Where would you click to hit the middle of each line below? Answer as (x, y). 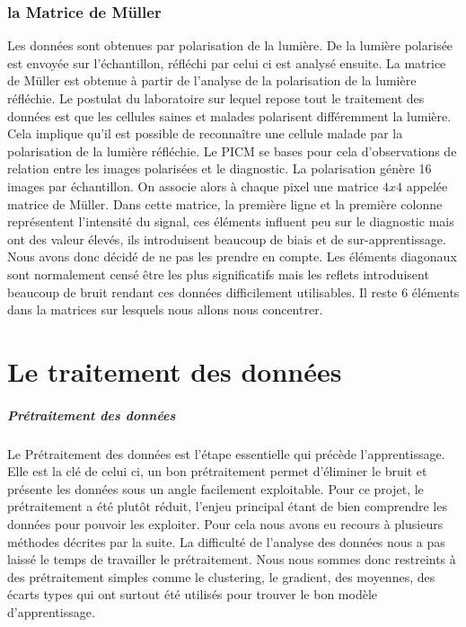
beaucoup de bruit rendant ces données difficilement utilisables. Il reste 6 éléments (233, 291)
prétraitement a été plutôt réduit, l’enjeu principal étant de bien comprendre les (227, 506)
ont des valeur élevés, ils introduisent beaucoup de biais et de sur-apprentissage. (227, 238)
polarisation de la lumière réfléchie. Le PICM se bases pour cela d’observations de (232, 150)
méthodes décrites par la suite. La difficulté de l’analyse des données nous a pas (226, 541)
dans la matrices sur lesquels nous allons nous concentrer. (165, 309)
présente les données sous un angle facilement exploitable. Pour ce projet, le (215, 488)
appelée (427, 185)
